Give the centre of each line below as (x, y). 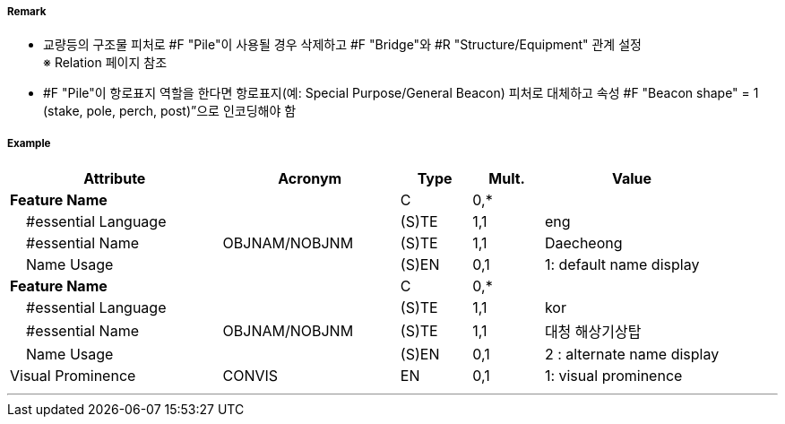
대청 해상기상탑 (593, 332)
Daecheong (583, 243)
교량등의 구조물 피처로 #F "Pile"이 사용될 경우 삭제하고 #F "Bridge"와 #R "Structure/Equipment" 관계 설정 (342, 45)
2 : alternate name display (632, 355)
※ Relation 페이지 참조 (105, 63)
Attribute (115, 179)
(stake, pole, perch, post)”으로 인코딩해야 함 (170, 111)
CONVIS (250, 376)
